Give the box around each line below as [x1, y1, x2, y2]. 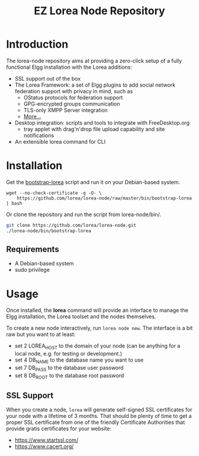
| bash [6, 200, 23, 206]
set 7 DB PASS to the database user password [14, 364, 124, 372]
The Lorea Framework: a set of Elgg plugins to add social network [14, 81, 176, 88]
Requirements [6, 245, 59, 255]
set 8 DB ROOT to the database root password [14, 372, 124, 381]
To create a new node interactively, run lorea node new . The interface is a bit [6, 325, 193, 332]
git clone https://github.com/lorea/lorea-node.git [6, 222, 136, 228]
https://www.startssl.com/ [14, 436, 79, 444]
